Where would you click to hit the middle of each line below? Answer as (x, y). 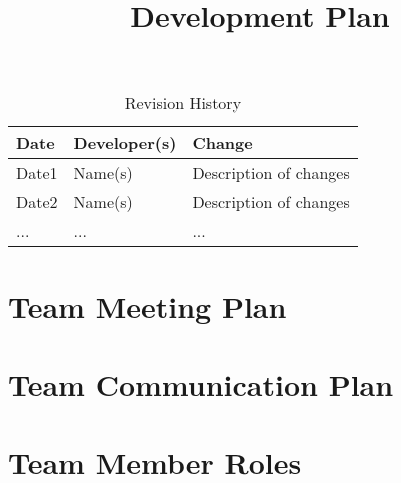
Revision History (183, 103)
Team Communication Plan (201, 383)
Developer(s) (125, 143)
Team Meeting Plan (147, 305)
